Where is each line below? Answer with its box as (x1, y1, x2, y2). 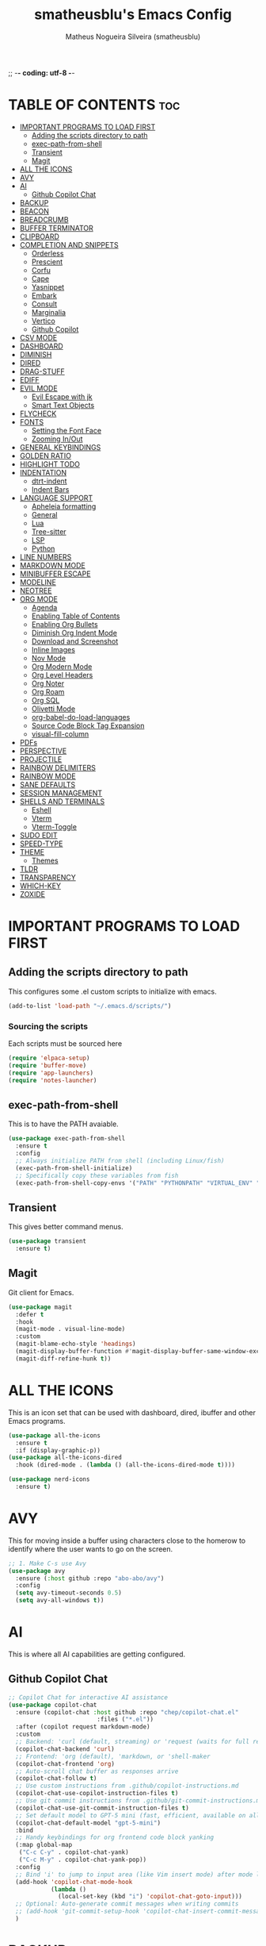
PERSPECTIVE (19, 746, 67, 756)
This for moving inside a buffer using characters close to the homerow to (8, 1536, 246, 1545)
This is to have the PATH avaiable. (8, 1119, 119, 1129)
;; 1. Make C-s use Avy (8, 1559, 87, 1567)
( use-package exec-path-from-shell (8, 1135, 126, 1143)
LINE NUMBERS (19, 552, 72, 561)
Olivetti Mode (31, 704, 76, 713)
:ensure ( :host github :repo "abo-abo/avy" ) (15, 1574, 165, 1583)
